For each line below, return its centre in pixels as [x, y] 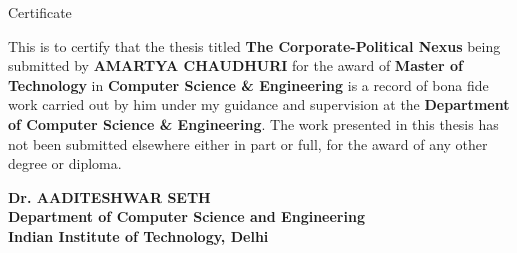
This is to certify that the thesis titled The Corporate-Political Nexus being [254, 45]
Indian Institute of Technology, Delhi [138, 235]
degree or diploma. [65, 163]
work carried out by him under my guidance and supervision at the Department [259, 104]
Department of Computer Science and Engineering [186, 216]
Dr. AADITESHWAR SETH [109, 196]
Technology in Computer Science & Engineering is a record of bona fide [248, 84]
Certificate [40, 12]
